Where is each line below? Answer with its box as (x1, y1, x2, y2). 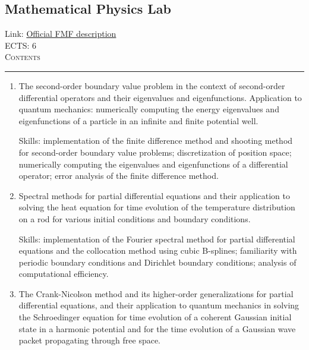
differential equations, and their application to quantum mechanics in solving (18, 299, 299, 311)
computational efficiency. (18, 267, 109, 280)
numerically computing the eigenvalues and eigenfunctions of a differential (18, 157, 288, 170)
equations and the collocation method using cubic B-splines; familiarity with (18, 244, 297, 257)
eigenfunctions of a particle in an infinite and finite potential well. (18, 114, 258, 127)
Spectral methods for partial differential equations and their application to (18, 189, 290, 201)
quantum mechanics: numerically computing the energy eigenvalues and (18, 103, 279, 115)
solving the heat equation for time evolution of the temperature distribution (18, 201, 295, 213)
